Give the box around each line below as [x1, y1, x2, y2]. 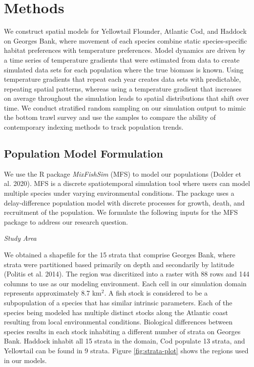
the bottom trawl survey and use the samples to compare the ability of [4, 112, 216, 122]
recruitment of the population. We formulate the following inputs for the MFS [4, 207, 238, 217]
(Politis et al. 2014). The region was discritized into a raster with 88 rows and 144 [4, 269, 250, 279]
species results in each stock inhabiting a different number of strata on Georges [4, 326, 241, 336]
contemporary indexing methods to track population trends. [4, 122, 184, 132]
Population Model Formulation [4, 146, 163, 161]
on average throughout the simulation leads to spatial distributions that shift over [4, 93, 249, 103]
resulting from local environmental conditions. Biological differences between [4, 317, 233, 327]
